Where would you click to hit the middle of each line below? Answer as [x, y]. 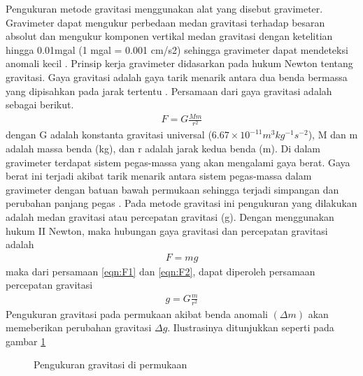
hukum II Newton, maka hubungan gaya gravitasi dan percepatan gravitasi [167, 230]
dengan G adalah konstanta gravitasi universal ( [109, 135]
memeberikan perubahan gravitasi [79, 327]
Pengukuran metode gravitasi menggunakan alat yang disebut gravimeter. [164, 8]
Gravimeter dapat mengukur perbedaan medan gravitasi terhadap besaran [165, 22]
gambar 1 [26, 341]
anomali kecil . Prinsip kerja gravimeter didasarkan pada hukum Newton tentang [179, 63]
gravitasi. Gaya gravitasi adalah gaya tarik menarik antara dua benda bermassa [177, 77]
